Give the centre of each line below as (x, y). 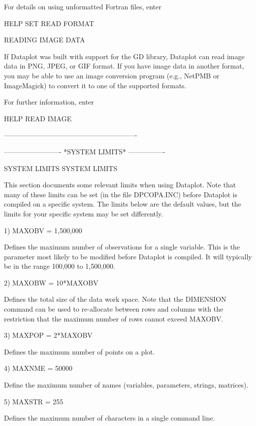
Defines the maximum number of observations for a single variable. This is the (122, 247)
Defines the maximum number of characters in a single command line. (110, 418)
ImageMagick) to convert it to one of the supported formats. (95, 85)
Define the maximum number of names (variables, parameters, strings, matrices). (126, 385)
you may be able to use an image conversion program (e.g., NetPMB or (112, 75)
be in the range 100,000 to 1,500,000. (60, 266)
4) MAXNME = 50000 (38, 368)
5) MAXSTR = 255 (34, 401)
